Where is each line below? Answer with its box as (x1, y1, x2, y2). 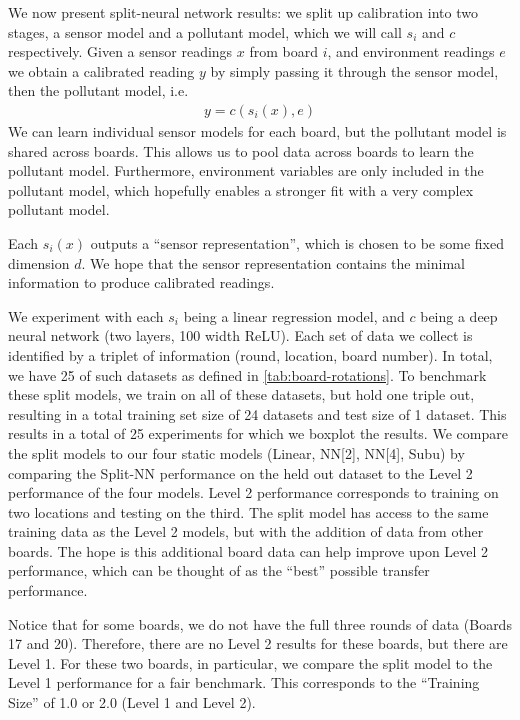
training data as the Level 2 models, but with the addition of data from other (8, 521, 484, 542)
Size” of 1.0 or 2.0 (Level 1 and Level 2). (8, 692, 256, 713)
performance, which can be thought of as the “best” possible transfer (8, 560, 430, 581)
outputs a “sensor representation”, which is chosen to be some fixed (90, 232, 504, 253)
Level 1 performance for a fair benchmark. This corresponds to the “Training (8, 672, 480, 693)
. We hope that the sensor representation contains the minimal (81, 252, 465, 273)
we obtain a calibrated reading (8, 60, 195, 81)
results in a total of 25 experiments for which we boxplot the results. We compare (8, 423, 508, 444)
